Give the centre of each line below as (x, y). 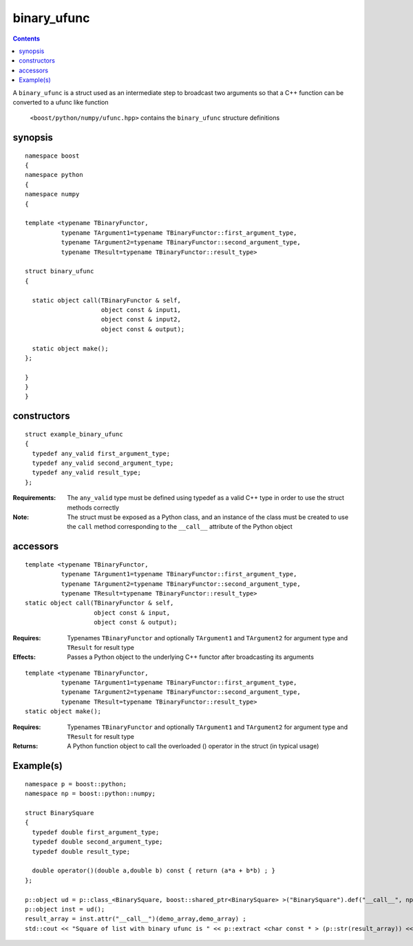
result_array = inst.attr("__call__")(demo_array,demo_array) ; (136, 919)
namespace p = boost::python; (76, 784)
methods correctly (93, 507)
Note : (21, 517)
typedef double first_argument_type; (96, 832)
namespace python (54, 175)
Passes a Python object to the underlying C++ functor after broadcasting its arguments (191, 657)
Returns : (25, 746)
